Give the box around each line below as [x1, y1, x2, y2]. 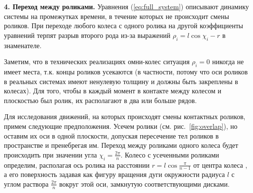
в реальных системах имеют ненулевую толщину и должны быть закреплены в [4, 76, 238, 86]
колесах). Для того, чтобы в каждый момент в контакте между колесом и [4, 86, 222, 96]
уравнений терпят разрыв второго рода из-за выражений [4, 30, 171, 40]
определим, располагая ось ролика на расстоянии [4, 159, 150, 170]
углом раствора [4, 178, 49, 189]
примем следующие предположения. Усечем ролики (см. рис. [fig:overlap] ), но [4, 121, 237, 131]
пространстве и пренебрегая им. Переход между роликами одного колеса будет [4, 140, 238, 150]
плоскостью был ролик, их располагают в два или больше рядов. [4, 95, 197, 105]
